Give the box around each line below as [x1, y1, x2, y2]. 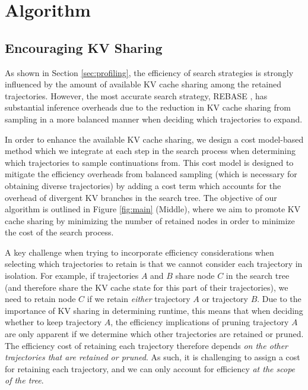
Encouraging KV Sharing [5, 38, 163, 56]
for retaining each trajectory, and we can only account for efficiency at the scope [5, 362, 296, 375]
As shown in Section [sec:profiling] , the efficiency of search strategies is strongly [5, 66, 294, 78]
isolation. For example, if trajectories [5, 269, 139, 282]
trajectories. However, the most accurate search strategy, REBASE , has [5, 89, 268, 102]
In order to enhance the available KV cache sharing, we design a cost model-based [5, 133, 304, 145]
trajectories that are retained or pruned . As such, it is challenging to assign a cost [5, 351, 300, 363]
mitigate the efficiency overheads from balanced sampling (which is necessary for [5, 168, 297, 180]
